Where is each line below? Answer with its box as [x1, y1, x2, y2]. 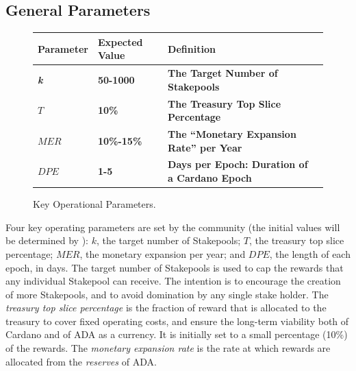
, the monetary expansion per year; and [79, 246, 246, 261]
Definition [168, 41, 216, 56]
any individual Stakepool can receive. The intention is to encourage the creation [5, 274, 341, 288]
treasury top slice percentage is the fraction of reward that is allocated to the [5, 300, 327, 315]
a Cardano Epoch [168, 171, 252, 185]
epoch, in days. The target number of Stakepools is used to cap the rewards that [5, 260, 344, 274]
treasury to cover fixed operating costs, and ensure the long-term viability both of [5, 313, 349, 328]
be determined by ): [5, 233, 88, 248]
